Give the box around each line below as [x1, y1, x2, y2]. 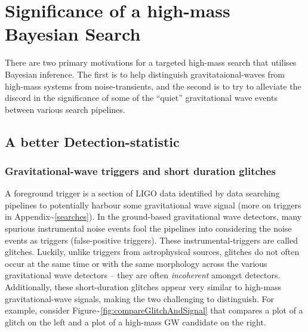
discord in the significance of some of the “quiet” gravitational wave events [5, 91, 278, 104]
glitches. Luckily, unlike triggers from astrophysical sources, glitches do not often [5, 245, 300, 258]
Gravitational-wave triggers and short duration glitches [5, 163, 276, 178]
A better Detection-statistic [5, 132, 180, 150]
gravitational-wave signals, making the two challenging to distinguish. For [5, 292, 274, 305]
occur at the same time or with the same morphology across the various [5, 257, 267, 269]
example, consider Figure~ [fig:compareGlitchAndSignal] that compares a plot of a [5, 304, 303, 316]
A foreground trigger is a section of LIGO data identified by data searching [5, 187, 280, 199]
